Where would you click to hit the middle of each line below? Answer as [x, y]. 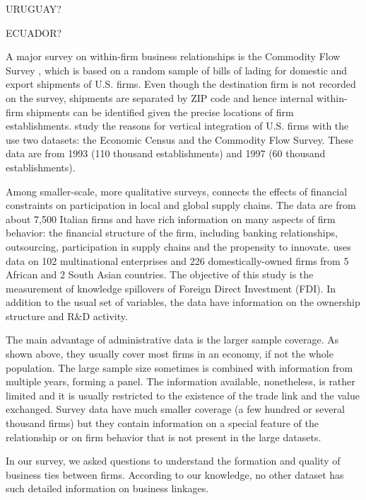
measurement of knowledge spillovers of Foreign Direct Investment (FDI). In [171, 288]
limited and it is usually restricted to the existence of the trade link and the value [183, 395]
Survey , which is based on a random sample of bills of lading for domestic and [177, 70]
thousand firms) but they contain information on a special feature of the [162, 423]
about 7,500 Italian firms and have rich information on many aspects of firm [171, 218]
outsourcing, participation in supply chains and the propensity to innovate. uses [178, 246]
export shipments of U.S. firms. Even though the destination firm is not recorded [181, 84]
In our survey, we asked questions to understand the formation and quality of [173, 461]
